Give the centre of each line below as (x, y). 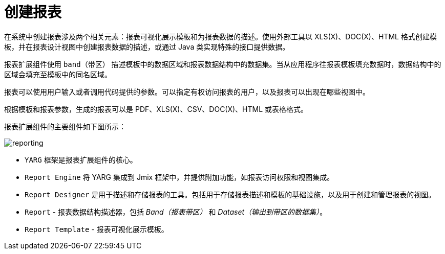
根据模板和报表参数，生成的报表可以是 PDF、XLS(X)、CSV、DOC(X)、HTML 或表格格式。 (156, 109)
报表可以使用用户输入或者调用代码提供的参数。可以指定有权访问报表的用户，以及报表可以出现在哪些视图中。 (187, 91)
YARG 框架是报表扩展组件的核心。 (81, 159)
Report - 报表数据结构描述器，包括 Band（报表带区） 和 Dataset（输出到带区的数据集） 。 (176, 212)
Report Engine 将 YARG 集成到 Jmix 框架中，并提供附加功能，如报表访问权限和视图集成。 (179, 177)
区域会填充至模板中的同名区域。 (58, 74)
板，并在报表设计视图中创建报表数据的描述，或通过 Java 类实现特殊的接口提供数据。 (147, 47)
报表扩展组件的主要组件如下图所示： (65, 126)
